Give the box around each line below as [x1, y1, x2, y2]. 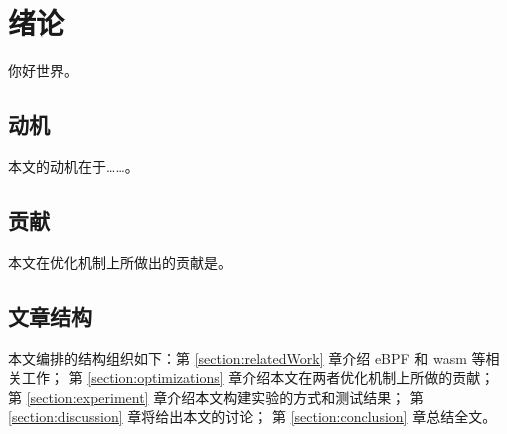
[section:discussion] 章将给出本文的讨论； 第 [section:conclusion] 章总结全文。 [8, 406, 497, 427]
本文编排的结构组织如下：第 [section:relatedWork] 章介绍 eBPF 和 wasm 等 [8, 347, 486, 368]
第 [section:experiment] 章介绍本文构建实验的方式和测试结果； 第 [8, 386, 424, 407]
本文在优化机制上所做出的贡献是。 [8, 251, 232, 272]
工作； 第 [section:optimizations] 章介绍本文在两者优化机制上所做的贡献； [21, 367, 495, 388]
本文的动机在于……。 [8, 155, 139, 176]
